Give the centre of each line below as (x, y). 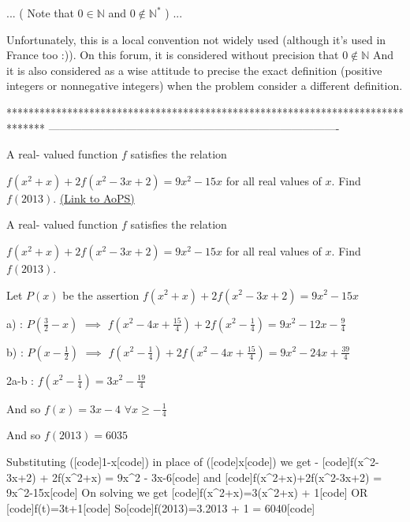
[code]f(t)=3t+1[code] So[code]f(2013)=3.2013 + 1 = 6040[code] (161, 507)
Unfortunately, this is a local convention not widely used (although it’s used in (196, 39)
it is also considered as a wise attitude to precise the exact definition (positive (194, 70)
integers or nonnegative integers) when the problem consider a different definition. (205, 86)
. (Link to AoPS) (94, 198)
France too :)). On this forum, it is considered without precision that (173, 55)
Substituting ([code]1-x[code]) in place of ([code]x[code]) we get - (162, 461)
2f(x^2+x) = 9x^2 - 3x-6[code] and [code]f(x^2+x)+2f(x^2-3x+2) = (217, 477)
